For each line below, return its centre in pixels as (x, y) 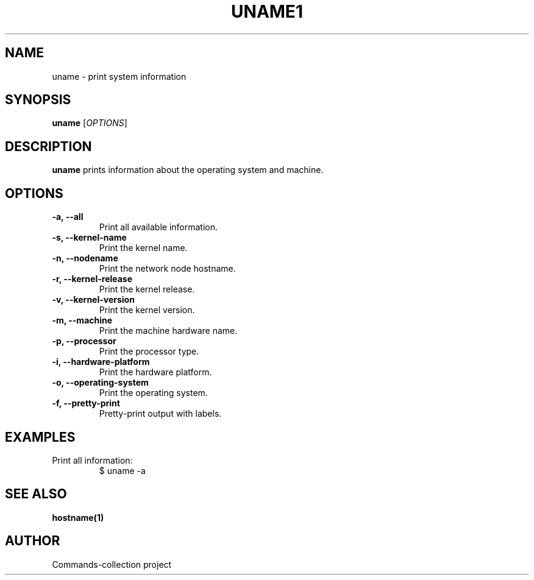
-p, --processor (84, 341)
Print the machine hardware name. (168, 331)
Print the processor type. (149, 352)
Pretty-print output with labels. (160, 414)
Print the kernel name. (143, 248)
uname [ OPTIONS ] (90, 123)
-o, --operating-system (100, 383)
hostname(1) (78, 517)
